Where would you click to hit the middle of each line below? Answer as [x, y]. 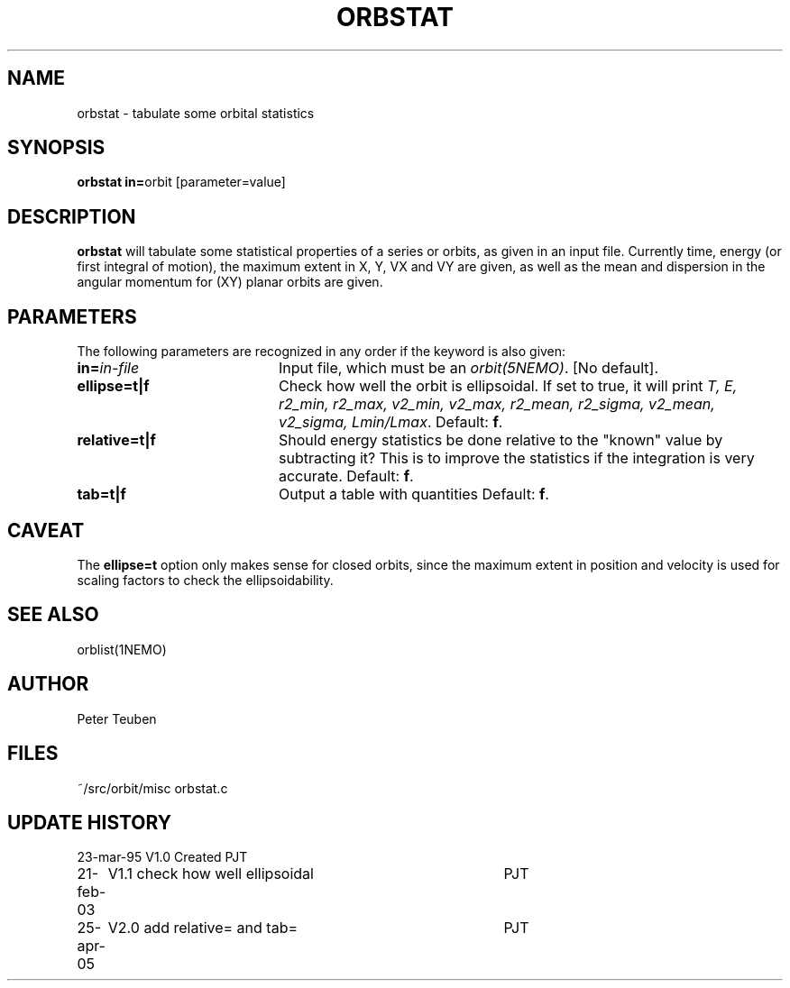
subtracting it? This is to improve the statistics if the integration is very [516, 458]
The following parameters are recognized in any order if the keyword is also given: [322, 352]
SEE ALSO [53, 615]
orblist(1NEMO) [122, 649]
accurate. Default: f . [346, 476]
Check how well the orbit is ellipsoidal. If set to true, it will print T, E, [508, 386]
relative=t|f [116, 440]
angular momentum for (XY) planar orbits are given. [230, 282]
